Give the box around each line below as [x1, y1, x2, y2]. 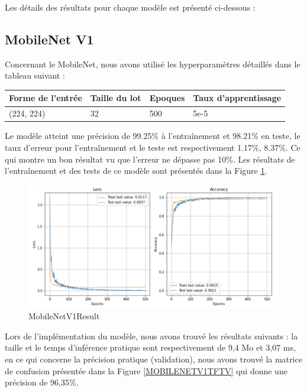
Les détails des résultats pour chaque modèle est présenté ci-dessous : [5, 1, 256, 13]
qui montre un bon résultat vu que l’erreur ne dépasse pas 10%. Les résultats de [5, 153, 295, 165]
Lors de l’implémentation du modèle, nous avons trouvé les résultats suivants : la [5, 329, 298, 342]
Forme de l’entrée [9, 92, 82, 104]
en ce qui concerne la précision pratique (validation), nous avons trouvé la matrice [5, 353, 302, 365]
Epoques [149, 92, 185, 104]
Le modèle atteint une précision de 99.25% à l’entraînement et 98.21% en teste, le [5, 129, 300, 142]
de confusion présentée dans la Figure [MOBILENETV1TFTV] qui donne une [5, 364, 287, 377]
